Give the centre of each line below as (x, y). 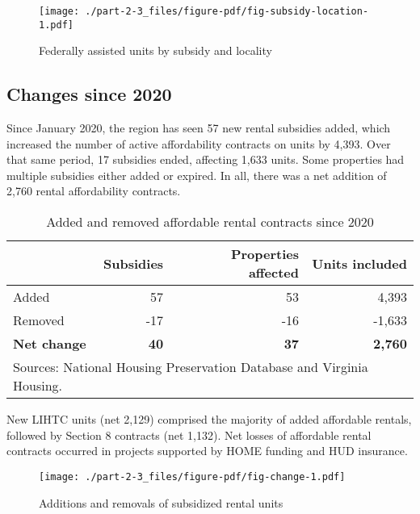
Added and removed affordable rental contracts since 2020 (210, 222)
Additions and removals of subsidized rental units (161, 502)
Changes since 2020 (89, 94)
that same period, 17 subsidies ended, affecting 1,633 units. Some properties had (206, 159)
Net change (50, 344)
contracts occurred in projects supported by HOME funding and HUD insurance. (207, 451)
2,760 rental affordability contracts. (94, 191)
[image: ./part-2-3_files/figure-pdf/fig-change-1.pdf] (192, 476)
